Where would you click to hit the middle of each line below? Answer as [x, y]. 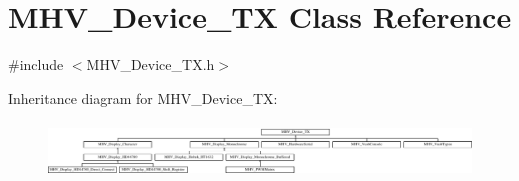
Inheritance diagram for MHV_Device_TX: [143, 97]
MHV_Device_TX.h [150, 64]
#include [36, 64]
